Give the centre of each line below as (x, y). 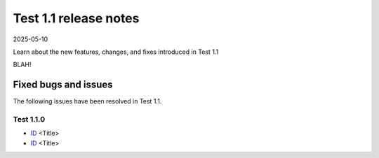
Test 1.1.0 (29, 119)
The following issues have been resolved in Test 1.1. (87, 101)
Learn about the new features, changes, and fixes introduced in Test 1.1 (116, 52)
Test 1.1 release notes (76, 18)
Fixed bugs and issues (63, 85)
